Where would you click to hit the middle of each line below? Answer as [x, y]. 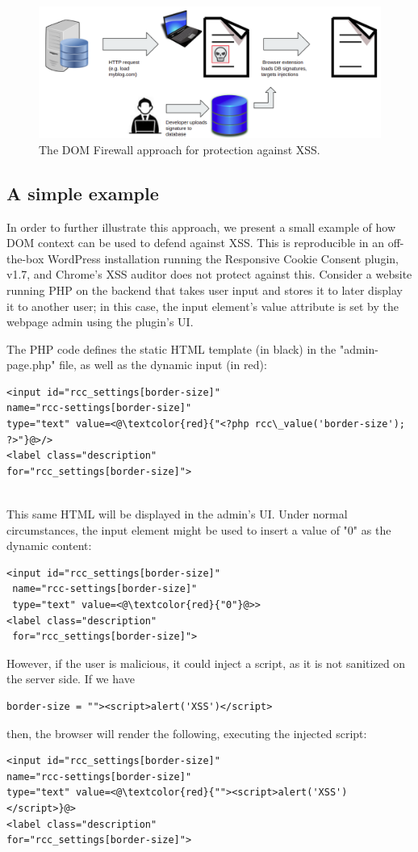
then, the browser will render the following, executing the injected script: [187, 733]
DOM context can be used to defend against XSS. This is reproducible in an [196, 243]
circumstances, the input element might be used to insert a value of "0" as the [199, 529]
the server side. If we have [71, 679]
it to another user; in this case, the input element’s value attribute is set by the [203, 306]
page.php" [31, 365]
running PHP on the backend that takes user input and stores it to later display [205, 290]
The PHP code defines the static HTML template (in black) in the [171, 348]
